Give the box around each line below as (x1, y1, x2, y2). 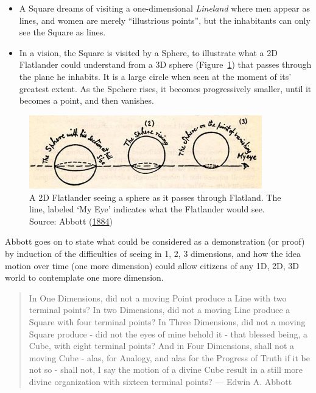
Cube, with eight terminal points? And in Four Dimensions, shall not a (29, 339, 294, 352)
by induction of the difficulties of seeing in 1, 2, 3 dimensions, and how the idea (5, 247, 301, 259)
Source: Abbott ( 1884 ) (29, 214, 113, 227)
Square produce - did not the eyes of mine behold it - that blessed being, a (29, 327, 308, 340)
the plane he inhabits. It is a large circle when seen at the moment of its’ (19, 70, 292, 82)
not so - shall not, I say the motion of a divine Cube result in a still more (29, 363, 303, 376)
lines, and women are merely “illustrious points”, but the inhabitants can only (19, 13, 311, 26)
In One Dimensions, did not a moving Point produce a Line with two (29, 291, 287, 304)
